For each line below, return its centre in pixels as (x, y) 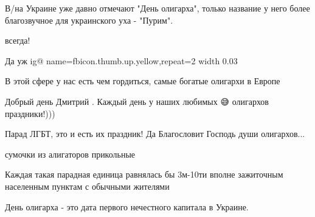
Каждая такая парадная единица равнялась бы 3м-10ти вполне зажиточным (144, 174)
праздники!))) (30, 113)
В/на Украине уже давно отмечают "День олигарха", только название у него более (157, 8)
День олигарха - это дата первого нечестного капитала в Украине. (127, 206)
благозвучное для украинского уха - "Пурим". (89, 20)
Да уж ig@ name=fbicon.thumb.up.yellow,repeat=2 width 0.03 (121, 60)
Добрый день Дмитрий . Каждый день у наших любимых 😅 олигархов (137, 101)
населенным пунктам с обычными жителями (87, 186)
